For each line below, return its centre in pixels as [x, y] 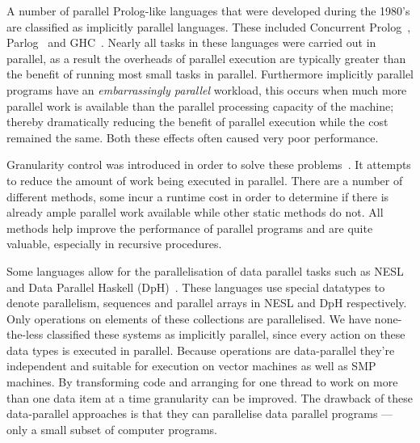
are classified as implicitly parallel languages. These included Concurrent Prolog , [209, 26]
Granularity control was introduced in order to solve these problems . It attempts [209, 165]
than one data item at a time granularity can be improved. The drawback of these [210, 397]
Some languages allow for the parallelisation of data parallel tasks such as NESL [205, 270]
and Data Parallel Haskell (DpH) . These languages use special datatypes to [196, 287]
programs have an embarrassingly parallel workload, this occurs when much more [207, 89]
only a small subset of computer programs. [112, 429]
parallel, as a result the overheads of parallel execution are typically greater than [206, 58]
